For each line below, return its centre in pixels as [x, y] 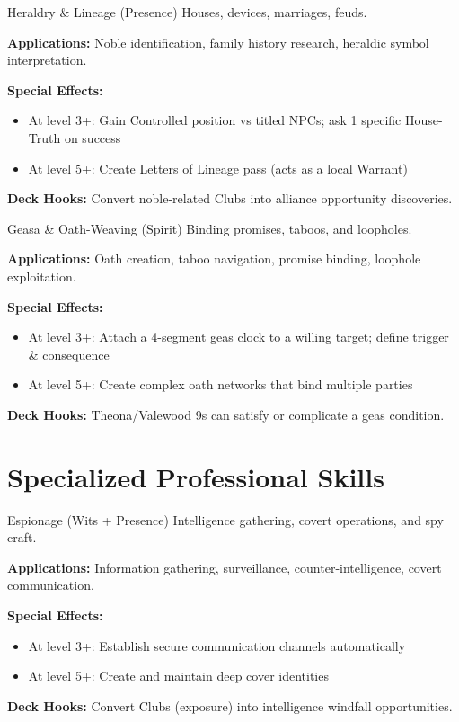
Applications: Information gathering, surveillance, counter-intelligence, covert [225, 567]
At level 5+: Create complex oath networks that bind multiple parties [221, 384]
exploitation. [42, 276]
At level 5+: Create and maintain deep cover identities [178, 676]
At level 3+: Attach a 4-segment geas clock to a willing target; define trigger [238, 337]
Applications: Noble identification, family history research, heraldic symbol [218, 42]
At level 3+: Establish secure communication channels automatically [217, 645]
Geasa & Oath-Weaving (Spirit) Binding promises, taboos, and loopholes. [210, 228]
